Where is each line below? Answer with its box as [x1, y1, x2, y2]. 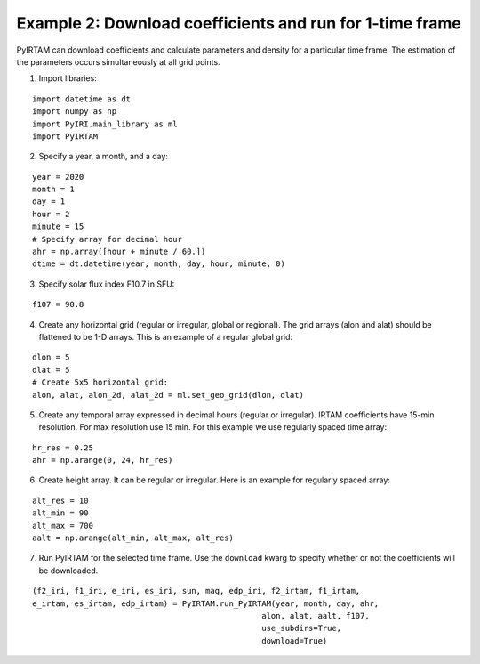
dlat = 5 [32, 365, 70, 375]
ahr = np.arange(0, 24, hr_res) [32, 455, 173, 466]
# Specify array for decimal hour [32, 234, 182, 244]
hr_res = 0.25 [32, 442, 93, 453]
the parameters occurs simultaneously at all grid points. [16, 56, 221, 67]
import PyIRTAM [32, 131, 99, 142]
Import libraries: [38, 73, 97, 84]
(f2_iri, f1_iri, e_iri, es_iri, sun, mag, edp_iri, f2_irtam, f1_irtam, [32, 586, 361, 596]
